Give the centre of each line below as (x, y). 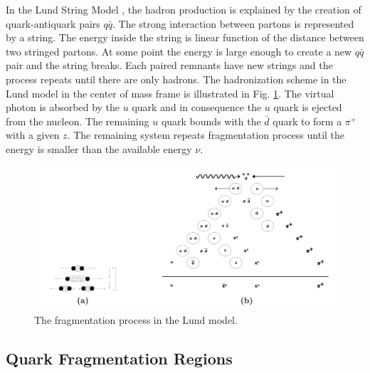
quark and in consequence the (197, 107)
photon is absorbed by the (63, 107)
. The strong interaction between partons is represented (233, 23)
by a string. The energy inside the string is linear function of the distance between (185, 37)
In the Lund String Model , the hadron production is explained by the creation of (184, 9)
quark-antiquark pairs (53, 23)
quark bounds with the (211, 121)
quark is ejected (308, 107)
